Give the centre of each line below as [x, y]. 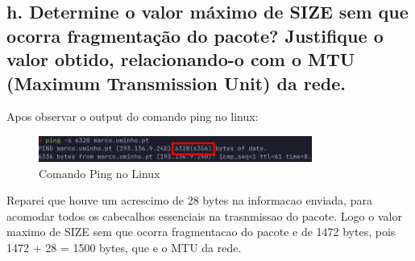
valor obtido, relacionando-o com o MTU [181, 59]
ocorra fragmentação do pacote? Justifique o [195, 35]
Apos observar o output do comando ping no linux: [133, 116]
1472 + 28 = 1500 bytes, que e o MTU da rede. [124, 248]
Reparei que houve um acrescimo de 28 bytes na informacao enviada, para [189, 200]
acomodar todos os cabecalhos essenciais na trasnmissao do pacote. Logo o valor [204, 215]
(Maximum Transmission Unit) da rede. [176, 83]
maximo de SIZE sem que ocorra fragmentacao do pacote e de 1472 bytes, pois [201, 232]
